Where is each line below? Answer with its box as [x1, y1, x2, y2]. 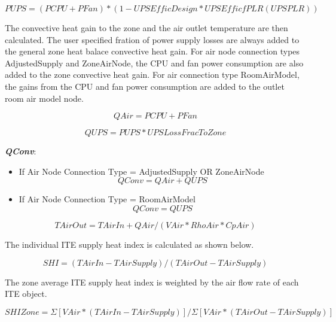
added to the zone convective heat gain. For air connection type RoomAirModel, [5, 68, 300, 81]
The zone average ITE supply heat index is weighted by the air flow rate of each [5, 275, 299, 288]
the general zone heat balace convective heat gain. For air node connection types [5, 45, 300, 57]
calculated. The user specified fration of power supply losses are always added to [5, 33, 300, 45]
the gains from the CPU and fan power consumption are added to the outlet [5, 80, 285, 92]
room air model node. [5, 92, 84, 104]
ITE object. [5, 287, 47, 300]
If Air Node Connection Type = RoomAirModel [19, 193, 196, 205]
